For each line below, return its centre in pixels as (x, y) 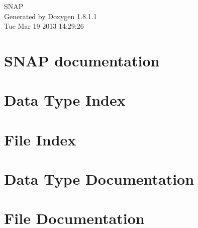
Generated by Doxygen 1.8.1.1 (51, 16)
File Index (40, 139)
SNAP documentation (82, 60)
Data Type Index (65, 100)
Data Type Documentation (99, 179)
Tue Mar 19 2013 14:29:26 (44, 26)
